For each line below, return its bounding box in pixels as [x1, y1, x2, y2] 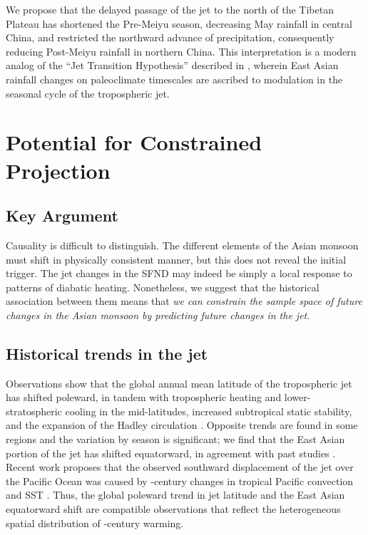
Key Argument [6, 204, 118, 227]
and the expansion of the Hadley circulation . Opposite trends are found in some [6, 417, 358, 432]
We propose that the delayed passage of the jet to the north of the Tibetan [6, 2, 334, 16]
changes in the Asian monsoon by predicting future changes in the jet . [6, 307, 310, 322]
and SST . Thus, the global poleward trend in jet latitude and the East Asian [6, 487, 345, 502]
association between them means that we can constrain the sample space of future [6, 294, 362, 308]
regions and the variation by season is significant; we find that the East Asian [6, 432, 345, 447]
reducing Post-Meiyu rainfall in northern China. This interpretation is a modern [6, 43, 357, 58]
